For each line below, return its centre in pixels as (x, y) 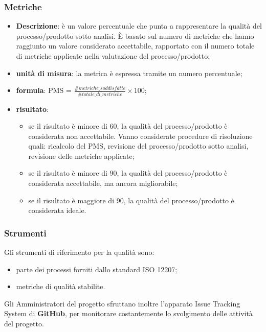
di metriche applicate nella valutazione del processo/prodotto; (113, 56)
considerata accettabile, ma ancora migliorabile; (103, 183)
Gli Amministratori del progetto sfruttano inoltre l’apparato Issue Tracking (122, 303)
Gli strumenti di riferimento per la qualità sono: (79, 252)
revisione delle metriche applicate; (81, 156)
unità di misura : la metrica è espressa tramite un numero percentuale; (129, 73)
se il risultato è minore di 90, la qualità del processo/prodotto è (128, 173)
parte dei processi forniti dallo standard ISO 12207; (97, 269)
